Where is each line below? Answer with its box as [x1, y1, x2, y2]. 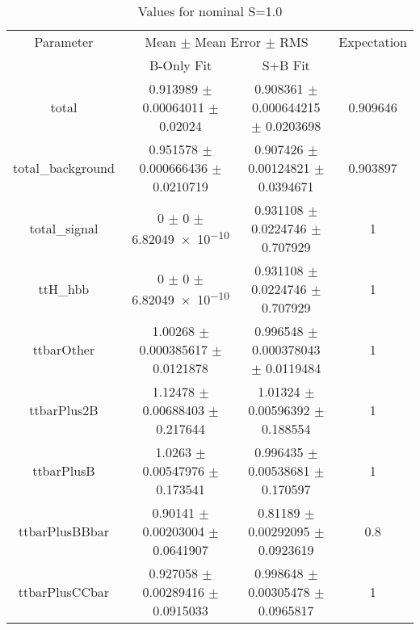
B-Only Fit [149, 56, 212, 74]
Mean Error [195, 32, 262, 51]
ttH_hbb [38, 279, 90, 298]
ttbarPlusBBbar [18, 522, 109, 540]
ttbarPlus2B [29, 401, 99, 419]
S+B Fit [262, 56, 310, 74]
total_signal [29, 219, 99, 237]
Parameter [34, 32, 94, 51]
